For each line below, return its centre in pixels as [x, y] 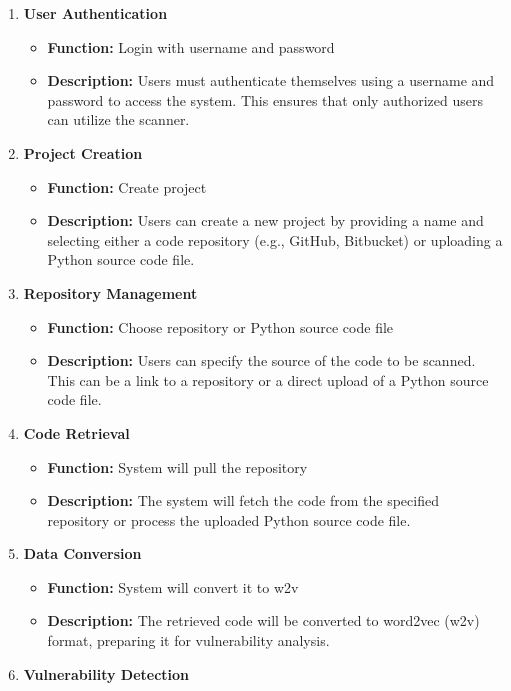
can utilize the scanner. [118, 119]
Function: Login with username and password [191, 46]
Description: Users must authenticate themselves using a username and [271, 80]
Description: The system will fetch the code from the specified [243, 500]
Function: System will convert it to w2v [173, 586]
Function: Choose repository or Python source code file [220, 326]
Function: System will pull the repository [177, 466]
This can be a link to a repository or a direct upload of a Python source [268, 379]
